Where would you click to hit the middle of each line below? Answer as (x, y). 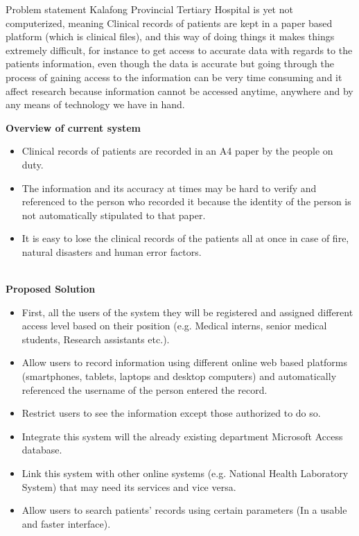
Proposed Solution (51, 289)
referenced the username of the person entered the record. (145, 389)
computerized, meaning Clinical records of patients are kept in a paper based (169, 23)
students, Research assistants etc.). (96, 339)
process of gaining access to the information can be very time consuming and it (174, 77)
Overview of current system (73, 127)
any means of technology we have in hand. (95, 104)
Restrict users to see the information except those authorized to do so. (171, 413)
